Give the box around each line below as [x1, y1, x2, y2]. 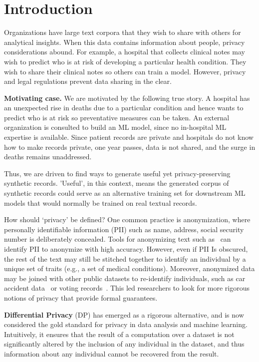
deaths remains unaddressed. [4, 151, 92, 162]
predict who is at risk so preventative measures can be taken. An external [4, 112, 230, 122]
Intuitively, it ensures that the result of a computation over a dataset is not [4, 329, 235, 339]
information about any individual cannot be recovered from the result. [4, 348, 219, 359]
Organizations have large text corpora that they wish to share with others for [4, 27, 241, 37]
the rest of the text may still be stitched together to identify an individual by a [4, 253, 246, 264]
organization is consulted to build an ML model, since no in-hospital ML [4, 122, 227, 132]
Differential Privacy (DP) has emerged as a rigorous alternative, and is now [4, 309, 244, 320]
